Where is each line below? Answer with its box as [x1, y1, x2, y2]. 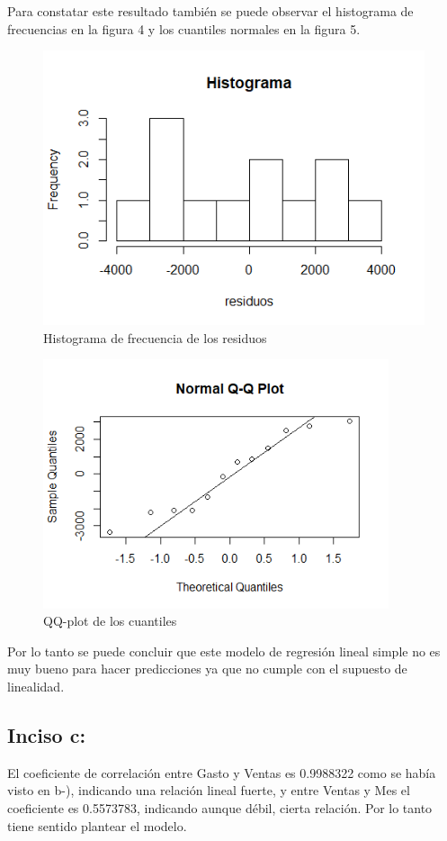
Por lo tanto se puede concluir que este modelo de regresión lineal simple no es [7, 641, 441, 660]
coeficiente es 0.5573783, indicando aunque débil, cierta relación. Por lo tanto [7, 799, 433, 817]
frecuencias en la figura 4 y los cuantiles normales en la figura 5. [7, 19, 361, 38]
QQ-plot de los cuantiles [43, 611, 177, 630]
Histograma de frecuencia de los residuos [43, 328, 267, 347]
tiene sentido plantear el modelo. [7, 816, 187, 835]
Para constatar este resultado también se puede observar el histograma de [7, 2, 414, 20]
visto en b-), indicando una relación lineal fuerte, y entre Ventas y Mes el [7, 781, 410, 800]
